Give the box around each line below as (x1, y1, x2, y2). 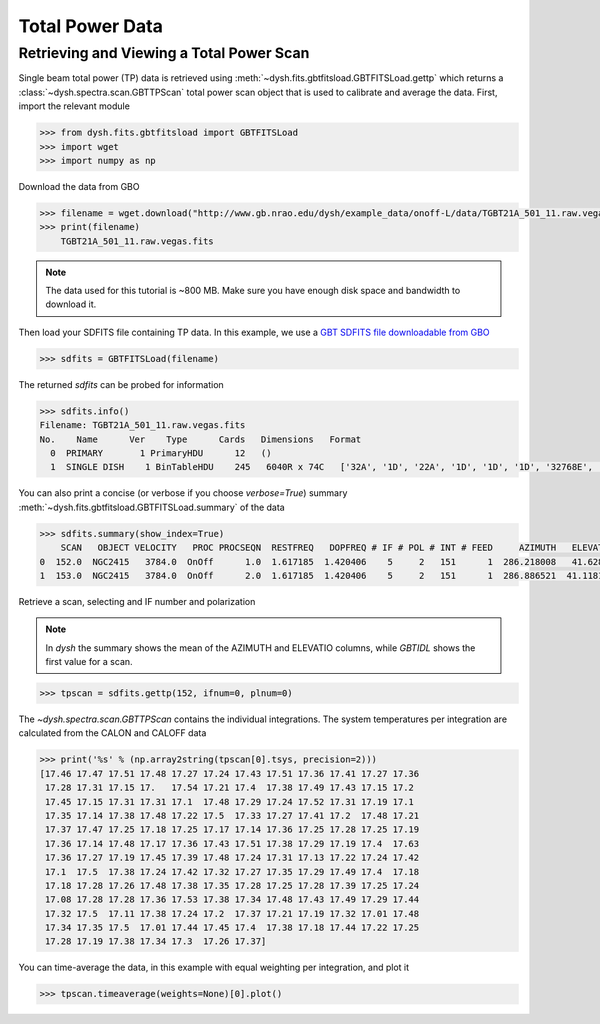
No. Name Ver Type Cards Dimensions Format (39, 433, 362, 445)
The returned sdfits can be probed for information (18, 378, 224, 390)
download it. (45, 298, 97, 310)
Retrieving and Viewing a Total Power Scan (18, 44, 310, 62)
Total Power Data (18, 15, 164, 37)
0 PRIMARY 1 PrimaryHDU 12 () (50, 447, 272, 459)
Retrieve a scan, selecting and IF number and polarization (18, 595, 256, 607)
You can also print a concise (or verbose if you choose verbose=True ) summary (18, 487, 348, 499)
